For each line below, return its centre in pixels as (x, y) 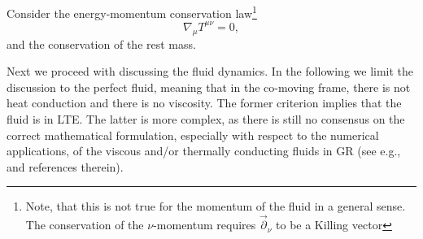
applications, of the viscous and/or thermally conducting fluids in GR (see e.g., (204, 151)
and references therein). (65, 166)
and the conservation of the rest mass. (101, 43)
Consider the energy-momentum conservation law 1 (132, 12)
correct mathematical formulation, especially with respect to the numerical (193, 135)
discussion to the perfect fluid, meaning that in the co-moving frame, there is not (209, 87)
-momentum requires (205, 225)
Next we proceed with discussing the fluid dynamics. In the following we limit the (210, 71)
